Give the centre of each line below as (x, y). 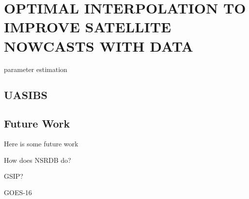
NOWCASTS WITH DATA (99, 46)
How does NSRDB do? (38, 160)
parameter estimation (36, 69)
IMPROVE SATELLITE (88, 27)
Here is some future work (41, 144)
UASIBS (26, 95)
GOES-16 (18, 192)
